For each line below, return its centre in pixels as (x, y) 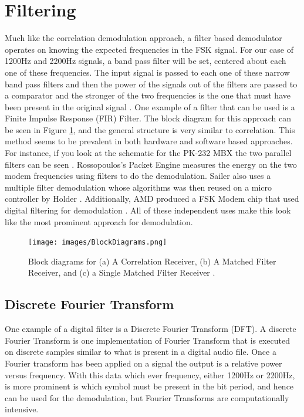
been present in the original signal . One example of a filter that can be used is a (150, 106)
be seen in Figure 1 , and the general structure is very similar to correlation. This (150, 129)
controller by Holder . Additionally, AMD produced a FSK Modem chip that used (152, 199)
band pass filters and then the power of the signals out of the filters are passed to (151, 84)
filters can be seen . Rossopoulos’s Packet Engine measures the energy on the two (151, 164)
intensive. (22, 409)
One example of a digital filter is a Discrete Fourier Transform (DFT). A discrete (151, 329)
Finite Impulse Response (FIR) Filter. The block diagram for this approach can (148, 118)
